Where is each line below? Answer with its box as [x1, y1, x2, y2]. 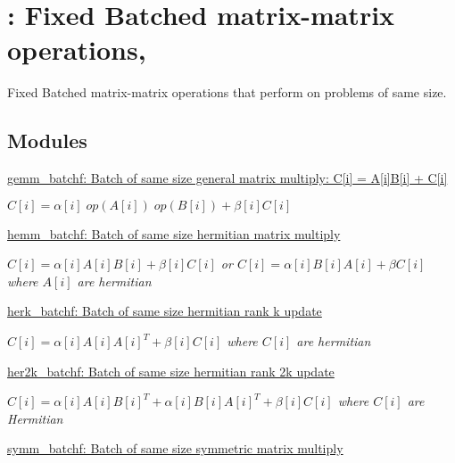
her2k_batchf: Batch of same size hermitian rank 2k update [7, 361, 335, 380]
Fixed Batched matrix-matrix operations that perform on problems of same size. [7, 83, 447, 102]
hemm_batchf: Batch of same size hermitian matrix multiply [7, 224, 341, 243]
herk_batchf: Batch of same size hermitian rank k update [7, 302, 322, 320]
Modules [7, 127, 87, 154]
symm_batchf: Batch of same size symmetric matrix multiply [7, 439, 343, 458]
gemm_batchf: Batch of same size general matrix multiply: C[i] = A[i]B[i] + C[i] [7, 169, 448, 187]
